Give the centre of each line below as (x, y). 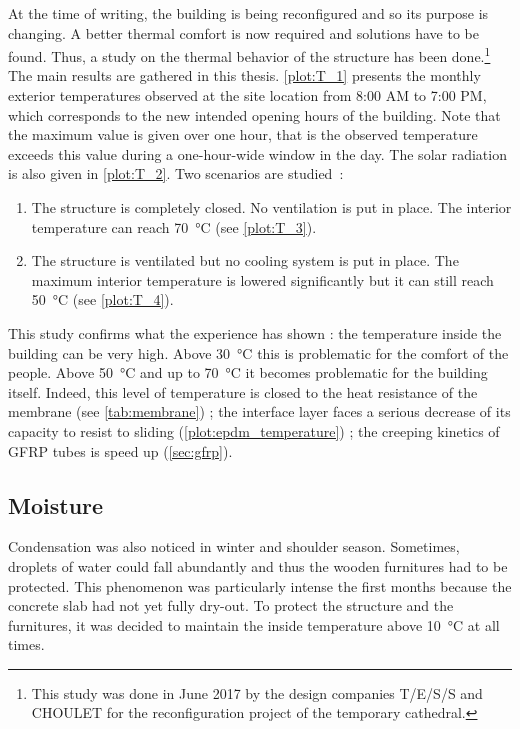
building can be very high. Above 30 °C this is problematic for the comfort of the (258, 352)
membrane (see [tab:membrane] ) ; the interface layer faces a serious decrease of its (259, 411)
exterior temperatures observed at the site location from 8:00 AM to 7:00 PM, (247, 95)
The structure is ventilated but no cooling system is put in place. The (245, 260)
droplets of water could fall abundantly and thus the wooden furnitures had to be (258, 565)
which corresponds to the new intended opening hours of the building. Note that (254, 114)
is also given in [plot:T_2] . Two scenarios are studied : (176, 173)
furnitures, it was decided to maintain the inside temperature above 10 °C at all (254, 624)
